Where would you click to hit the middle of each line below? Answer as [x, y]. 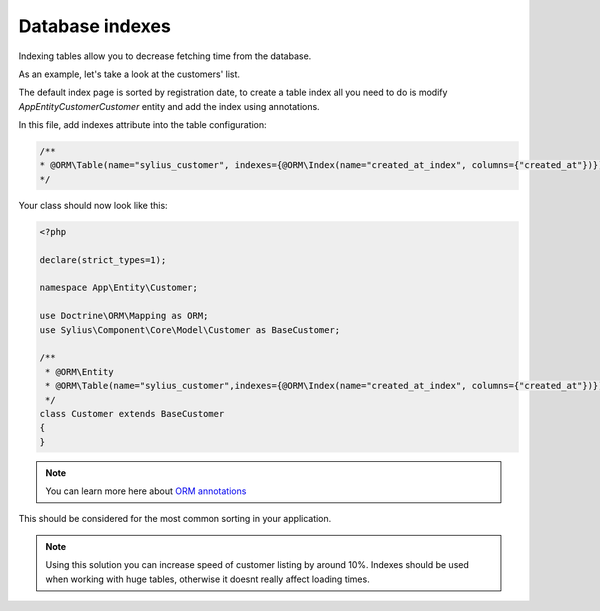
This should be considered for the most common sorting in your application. [175, 519]
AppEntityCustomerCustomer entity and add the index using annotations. [169, 106]
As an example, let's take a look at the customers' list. [129, 74]
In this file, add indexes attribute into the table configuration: [142, 125]
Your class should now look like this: [93, 205]
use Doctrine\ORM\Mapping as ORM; [124, 316]
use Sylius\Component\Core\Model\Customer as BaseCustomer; [190, 329]
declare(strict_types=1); [103, 259]
